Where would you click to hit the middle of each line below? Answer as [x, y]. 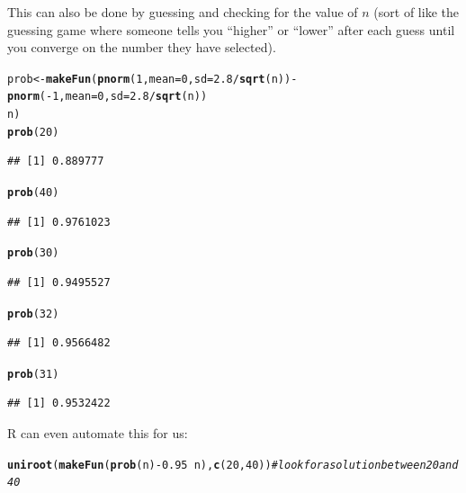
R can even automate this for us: [98, 433]
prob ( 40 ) [33, 193]
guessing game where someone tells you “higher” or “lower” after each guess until [231, 29]
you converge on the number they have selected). [142, 47]
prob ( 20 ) [33, 132]
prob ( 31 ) [33, 374]
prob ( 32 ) [33, 314]
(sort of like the [416, 12]
